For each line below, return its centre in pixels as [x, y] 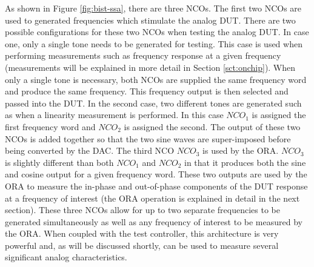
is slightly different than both [59, 162]
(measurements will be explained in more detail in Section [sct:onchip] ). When [150, 67]
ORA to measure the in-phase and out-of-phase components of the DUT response [156, 186]
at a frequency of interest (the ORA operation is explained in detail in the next [152, 198]
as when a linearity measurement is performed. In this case [114, 115]
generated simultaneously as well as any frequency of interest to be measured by [154, 221]
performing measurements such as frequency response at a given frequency [143, 55]
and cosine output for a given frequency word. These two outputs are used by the [156, 174]
